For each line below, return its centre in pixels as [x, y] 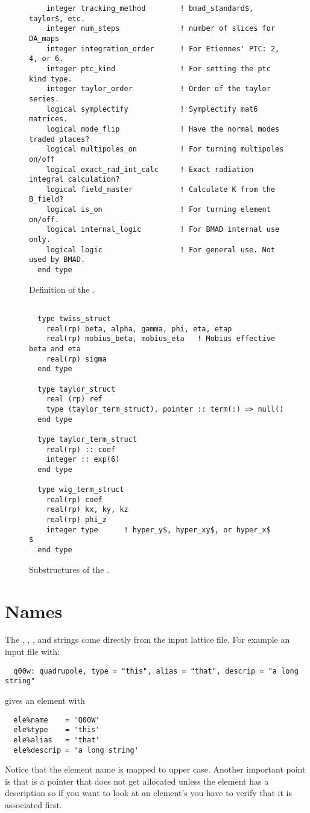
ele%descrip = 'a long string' [76, 750]
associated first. [33, 804]
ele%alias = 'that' [57, 740]
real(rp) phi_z [76, 520]
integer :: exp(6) [83, 460]
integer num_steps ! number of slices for [161, 29]
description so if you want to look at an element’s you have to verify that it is [148, 793]
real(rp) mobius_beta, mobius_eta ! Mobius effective [161, 339]
